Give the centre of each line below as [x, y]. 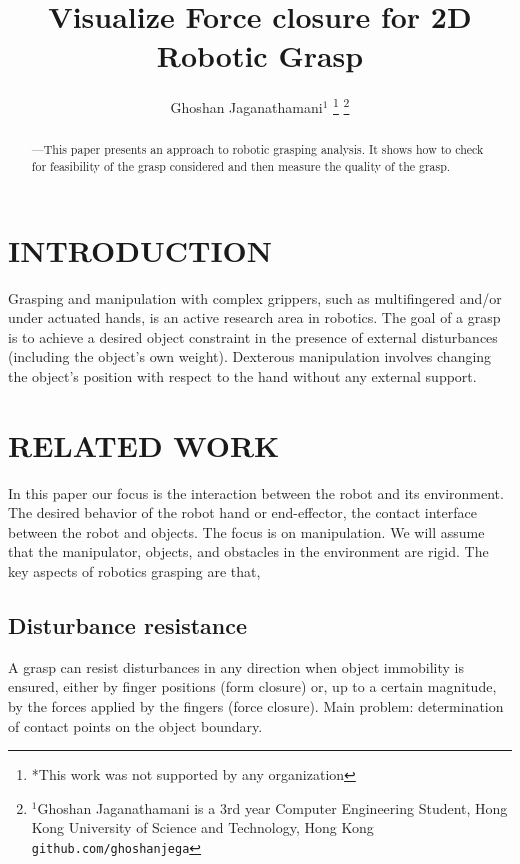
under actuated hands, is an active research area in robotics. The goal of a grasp [254, 317]
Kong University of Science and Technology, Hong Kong [202, 827]
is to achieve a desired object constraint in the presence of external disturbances [253, 336]
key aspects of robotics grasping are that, [134, 571]
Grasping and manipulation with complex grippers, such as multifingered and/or [255, 297]
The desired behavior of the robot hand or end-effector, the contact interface [242, 512]
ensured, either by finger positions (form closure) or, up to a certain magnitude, [252, 686]
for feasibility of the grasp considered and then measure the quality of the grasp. [241, 166]
